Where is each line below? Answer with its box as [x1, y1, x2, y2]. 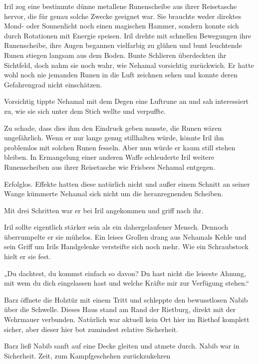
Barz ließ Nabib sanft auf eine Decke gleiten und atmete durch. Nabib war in [4, 341, 240, 351]
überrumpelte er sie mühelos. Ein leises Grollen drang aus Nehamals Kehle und [4, 231, 247, 242]
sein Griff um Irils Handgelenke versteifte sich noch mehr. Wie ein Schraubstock [4, 241, 249, 252]
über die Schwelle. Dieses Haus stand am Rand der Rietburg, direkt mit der [4, 304, 236, 315]
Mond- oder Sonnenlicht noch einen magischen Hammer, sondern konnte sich [4, 20, 239, 31]
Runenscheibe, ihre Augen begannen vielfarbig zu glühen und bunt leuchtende [4, 40, 242, 50]
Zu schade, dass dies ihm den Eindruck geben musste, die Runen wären [4, 122, 222, 133]
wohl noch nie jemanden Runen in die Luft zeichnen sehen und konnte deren [4, 69, 238, 80]
